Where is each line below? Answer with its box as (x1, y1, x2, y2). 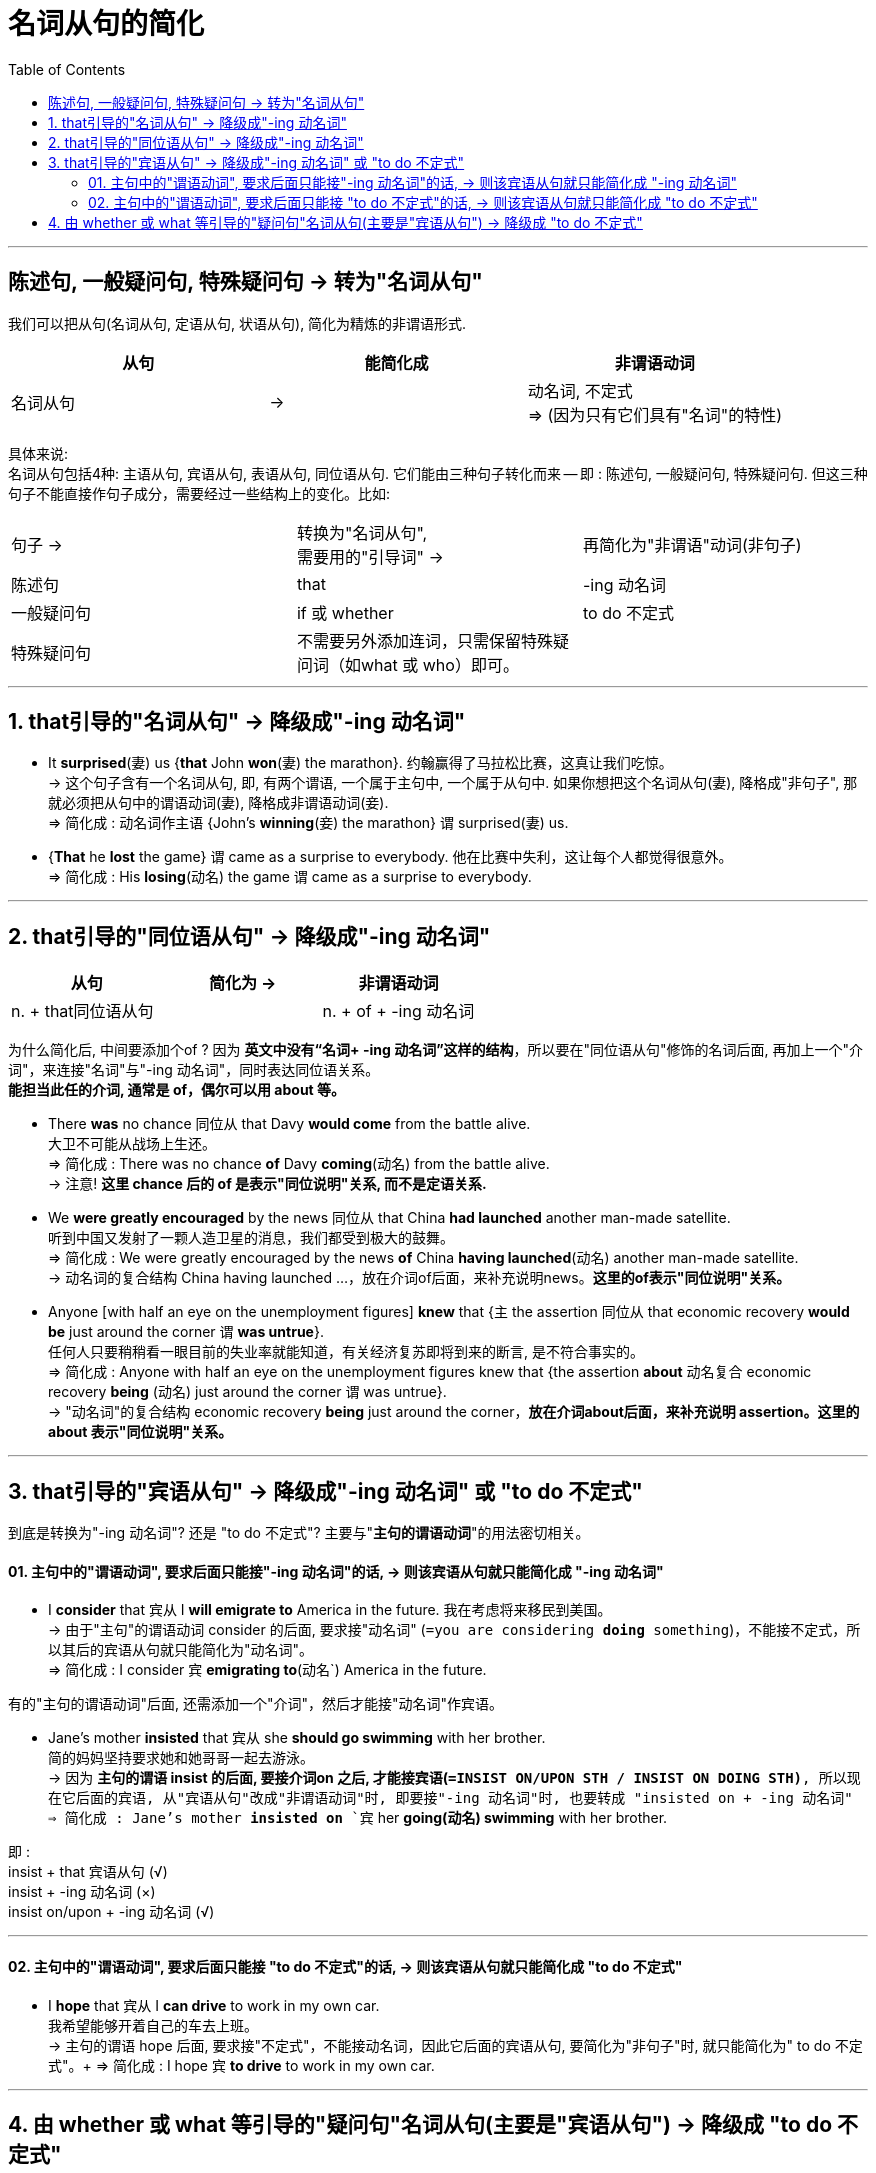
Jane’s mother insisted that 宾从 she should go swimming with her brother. (48, 1729, 546, 1747)
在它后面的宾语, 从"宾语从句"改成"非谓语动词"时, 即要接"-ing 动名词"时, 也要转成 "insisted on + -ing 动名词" (48, 1790, 853, 1807)
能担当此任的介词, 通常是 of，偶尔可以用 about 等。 (8, 1081, 346, 1099)
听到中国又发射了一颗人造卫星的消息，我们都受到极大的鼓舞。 (48, 1229, 454, 1247)
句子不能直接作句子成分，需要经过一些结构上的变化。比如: (8, 484, 391, 502)
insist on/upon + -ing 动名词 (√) (8, 1903, 215, 1921)
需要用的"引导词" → (296, 546, 444, 567)
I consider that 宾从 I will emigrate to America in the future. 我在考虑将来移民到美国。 (48, 1601, 612, 1619)
